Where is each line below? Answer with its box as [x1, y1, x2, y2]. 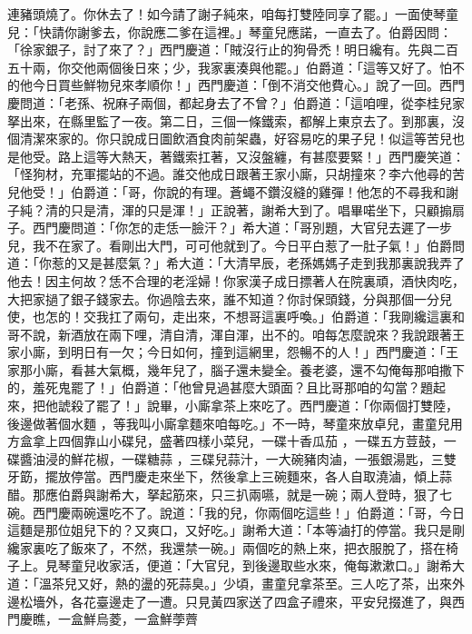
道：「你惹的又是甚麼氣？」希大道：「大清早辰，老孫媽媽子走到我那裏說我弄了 [7, 253, 465, 272]
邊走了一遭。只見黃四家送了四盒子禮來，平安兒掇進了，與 [108, 591, 452, 610]
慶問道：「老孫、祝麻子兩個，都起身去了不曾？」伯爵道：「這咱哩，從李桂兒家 [7, 93, 465, 112]
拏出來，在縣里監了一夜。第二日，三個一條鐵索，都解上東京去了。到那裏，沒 [7, 111, 465, 130]
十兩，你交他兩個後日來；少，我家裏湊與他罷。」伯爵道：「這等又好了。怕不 [19, 57, 465, 76]
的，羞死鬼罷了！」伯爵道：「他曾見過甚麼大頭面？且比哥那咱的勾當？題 [7, 378, 433, 397]
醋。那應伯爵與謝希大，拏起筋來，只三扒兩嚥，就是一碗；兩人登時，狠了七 [7, 485, 452, 504]
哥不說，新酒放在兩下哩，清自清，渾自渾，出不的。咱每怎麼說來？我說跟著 [7, 324, 452, 343]
